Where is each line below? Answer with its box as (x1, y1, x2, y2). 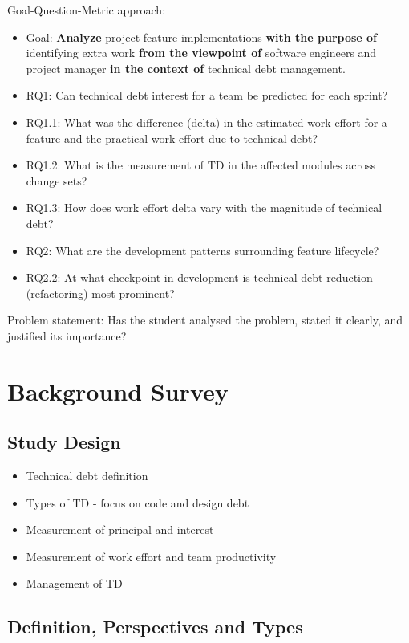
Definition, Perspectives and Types (7, 614, 303, 639)
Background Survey (7, 374, 229, 407)
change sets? (26, 172, 87, 189)
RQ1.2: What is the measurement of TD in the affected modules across (26, 157, 375, 173)
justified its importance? (7, 327, 127, 344)
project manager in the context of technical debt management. (26, 59, 346, 76)
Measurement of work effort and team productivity (26, 547, 277, 564)
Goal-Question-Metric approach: (7, 2, 166, 18)
